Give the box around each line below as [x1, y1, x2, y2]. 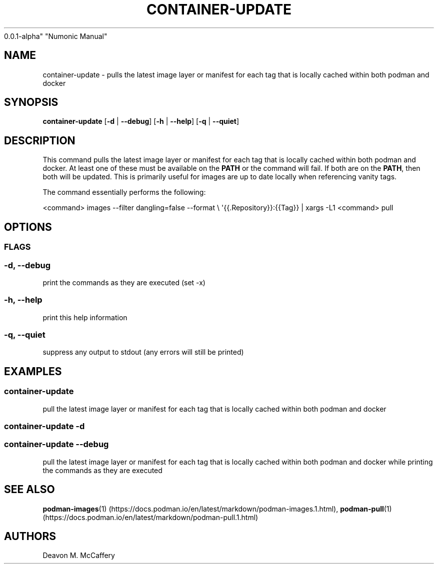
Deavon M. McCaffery [42, 551, 115, 560]
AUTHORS [4, 530, 56, 543]
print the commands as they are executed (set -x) [42, 278, 205, 287]
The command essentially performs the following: [42, 188, 206, 197]
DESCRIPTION [4, 134, 75, 147]
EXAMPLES [4, 365, 62, 378]
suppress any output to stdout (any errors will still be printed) [42, 348, 244, 357]
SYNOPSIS [4, 96, 58, 109]
